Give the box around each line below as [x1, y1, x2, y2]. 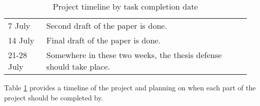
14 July [8, 34, 34, 46]
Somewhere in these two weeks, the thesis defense [46, 49, 222, 61]
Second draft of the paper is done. [46, 20, 167, 31]
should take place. [46, 61, 110, 72]
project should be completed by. [4, 92, 103, 102]
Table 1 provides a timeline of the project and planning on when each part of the [4, 82, 256, 92]
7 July [8, 20, 30, 31]
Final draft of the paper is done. [46, 34, 161, 46]
